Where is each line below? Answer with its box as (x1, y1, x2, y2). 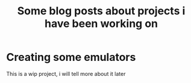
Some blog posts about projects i (17, 4, 186, 18)
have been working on (44, 17, 158, 30)
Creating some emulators (6, 51, 136, 64)
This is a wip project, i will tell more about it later (6, 70, 126, 77)
